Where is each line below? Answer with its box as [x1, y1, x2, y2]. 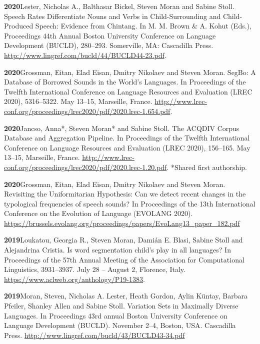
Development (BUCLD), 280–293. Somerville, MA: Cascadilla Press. [4, 40, 213, 50]
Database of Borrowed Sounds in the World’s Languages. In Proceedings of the [4, 76, 246, 87]
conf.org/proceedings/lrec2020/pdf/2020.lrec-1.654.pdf [4, 105, 170, 116]
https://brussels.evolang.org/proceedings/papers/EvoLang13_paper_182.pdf [4, 217, 240, 228]
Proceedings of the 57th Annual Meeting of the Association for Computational [4, 254, 244, 264]
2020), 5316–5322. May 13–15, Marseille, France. [4, 96, 152, 106]
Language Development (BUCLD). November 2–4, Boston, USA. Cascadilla [4, 320, 236, 330]
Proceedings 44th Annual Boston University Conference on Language [4, 30, 216, 40]
